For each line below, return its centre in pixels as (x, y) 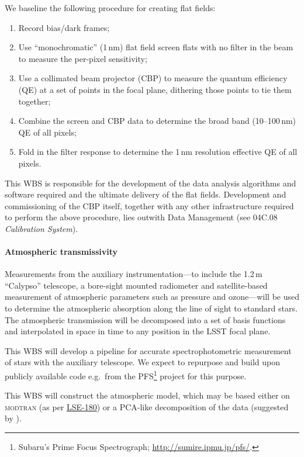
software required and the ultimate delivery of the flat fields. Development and (146, 194)
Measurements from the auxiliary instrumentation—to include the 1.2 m (134, 274)
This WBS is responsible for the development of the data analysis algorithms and (151, 183)
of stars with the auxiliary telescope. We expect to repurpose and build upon (143, 362)
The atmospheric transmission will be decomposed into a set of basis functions (145, 319)
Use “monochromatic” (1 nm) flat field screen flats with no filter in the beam (156, 47)
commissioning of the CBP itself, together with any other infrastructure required (149, 205)
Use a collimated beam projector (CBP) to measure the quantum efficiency (153, 78)
